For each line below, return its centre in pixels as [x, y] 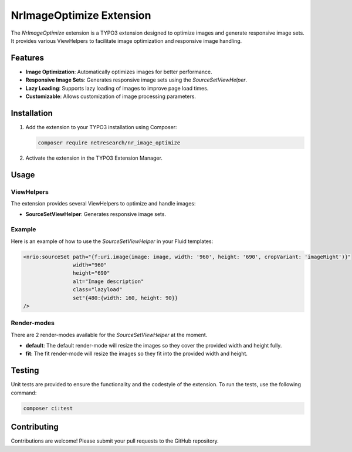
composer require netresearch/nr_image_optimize [109, 143]
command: [24, 393]
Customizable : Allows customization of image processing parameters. [111, 96]
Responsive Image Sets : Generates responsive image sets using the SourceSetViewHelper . [136, 80]
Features [27, 58]
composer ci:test [48, 408]
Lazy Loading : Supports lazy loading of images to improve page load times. [117, 88]
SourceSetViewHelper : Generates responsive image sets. [96, 214]
